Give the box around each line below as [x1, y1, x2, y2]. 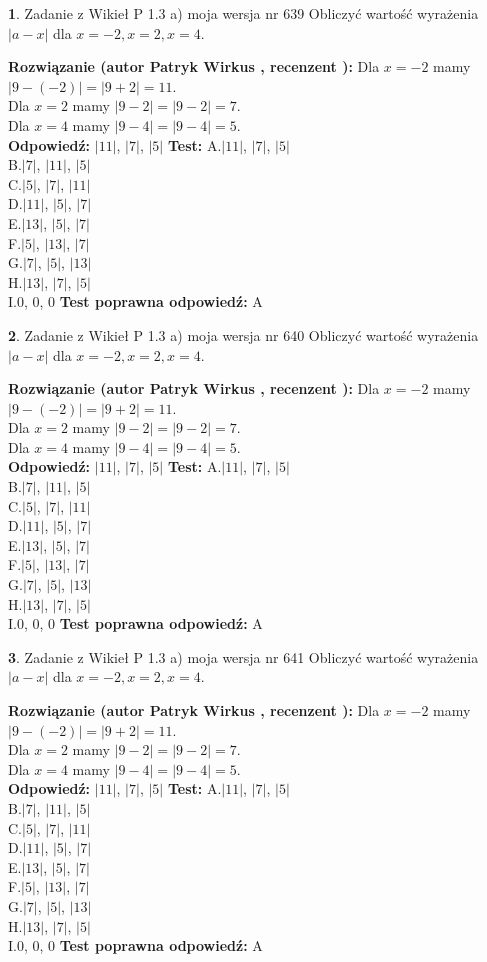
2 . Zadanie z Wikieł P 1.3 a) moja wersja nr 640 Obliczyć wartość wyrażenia [8, 324, 479, 345]
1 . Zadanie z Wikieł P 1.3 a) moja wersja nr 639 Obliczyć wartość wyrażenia [8, 3, 479, 23]
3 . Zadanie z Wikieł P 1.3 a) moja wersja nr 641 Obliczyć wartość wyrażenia [8, 646, 479, 667]
